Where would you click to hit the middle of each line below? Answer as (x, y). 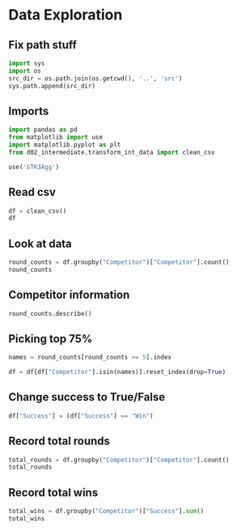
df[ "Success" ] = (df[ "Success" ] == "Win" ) (81, 416)
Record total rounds (59, 442)
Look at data (40, 243)
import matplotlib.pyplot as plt (65, 145)
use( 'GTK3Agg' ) (34, 167)
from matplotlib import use (56, 138)
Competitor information (69, 295)
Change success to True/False (87, 397)
